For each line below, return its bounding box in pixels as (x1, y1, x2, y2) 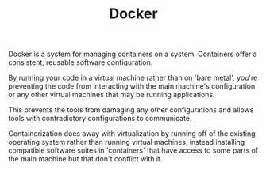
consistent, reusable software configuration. (8, 58, 153, 67)
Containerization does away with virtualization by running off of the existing (8, 129, 256, 138)
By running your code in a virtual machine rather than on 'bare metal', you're (8, 73, 258, 83)
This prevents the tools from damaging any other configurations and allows (8, 105, 254, 115)
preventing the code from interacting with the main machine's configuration (8, 81, 256, 91)
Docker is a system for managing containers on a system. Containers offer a (8, 49, 257, 59)
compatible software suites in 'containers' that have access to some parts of (8, 145, 259, 155)
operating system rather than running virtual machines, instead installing (8, 138, 245, 147)
